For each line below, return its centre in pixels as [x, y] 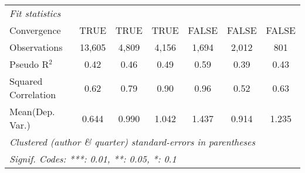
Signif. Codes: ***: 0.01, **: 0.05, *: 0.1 [93, 159]
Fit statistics [35, 13]
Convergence [35, 30]
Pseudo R [29, 64]
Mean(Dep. [32, 111]
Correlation [33, 94]
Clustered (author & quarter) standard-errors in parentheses [132, 142]
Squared [26, 81]
